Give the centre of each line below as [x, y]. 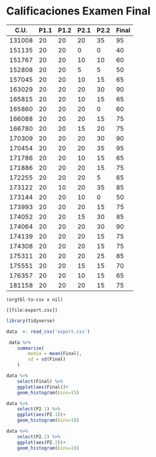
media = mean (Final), [55, 354]
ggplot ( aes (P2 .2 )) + [42, 442]
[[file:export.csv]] [32, 310]
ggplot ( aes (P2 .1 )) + [42, 415]
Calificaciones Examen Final [78, 11]
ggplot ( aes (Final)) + [43, 387]
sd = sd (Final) [47, 359]
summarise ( [31, 348]
